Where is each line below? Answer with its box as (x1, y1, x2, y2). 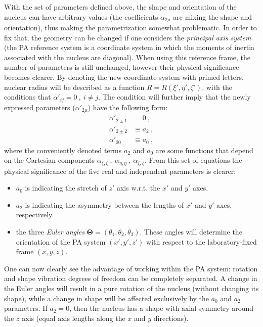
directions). (153, 312, 189, 323)
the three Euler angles (16, 226, 84, 237)
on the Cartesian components (4, 155, 95, 165)
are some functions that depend (155, 145, 253, 155)
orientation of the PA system (16, 236, 106, 247)
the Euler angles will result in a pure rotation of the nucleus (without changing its (4, 283, 259, 293)
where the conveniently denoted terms (4, 145, 122, 155)
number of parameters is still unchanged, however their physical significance (4, 62, 239, 72)
